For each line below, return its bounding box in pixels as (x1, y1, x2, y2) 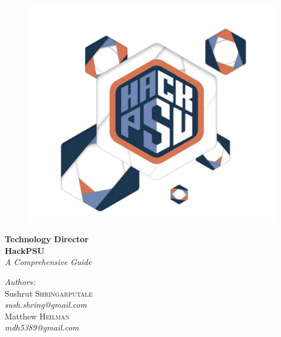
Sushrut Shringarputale (5, 287, 92, 299)
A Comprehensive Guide (5, 256, 92, 268)
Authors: (5, 276, 36, 288)
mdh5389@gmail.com (5, 321, 79, 333)
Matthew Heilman (5, 310, 70, 322)
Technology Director (5, 233, 89, 245)
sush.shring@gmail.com (5, 298, 87, 311)
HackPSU (5, 244, 44, 256)
